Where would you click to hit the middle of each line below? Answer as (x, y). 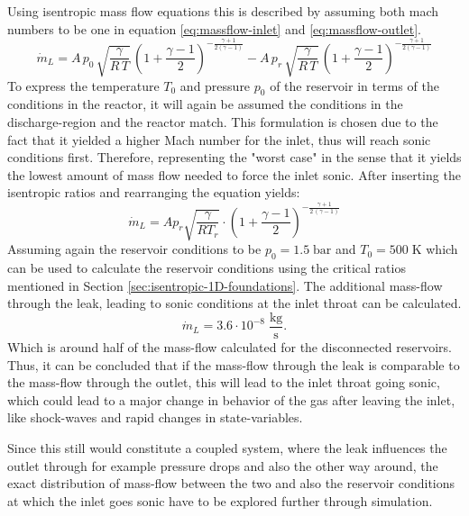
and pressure (215, 85)
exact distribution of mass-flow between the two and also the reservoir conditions (231, 483)
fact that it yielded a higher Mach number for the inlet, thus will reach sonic (219, 139)
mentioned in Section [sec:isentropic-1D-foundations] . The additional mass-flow (225, 285)
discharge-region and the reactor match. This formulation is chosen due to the (223, 122)
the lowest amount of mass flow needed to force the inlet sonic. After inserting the (234, 174)
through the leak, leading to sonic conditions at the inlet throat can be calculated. (234, 303)
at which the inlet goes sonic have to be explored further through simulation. (220, 500)
